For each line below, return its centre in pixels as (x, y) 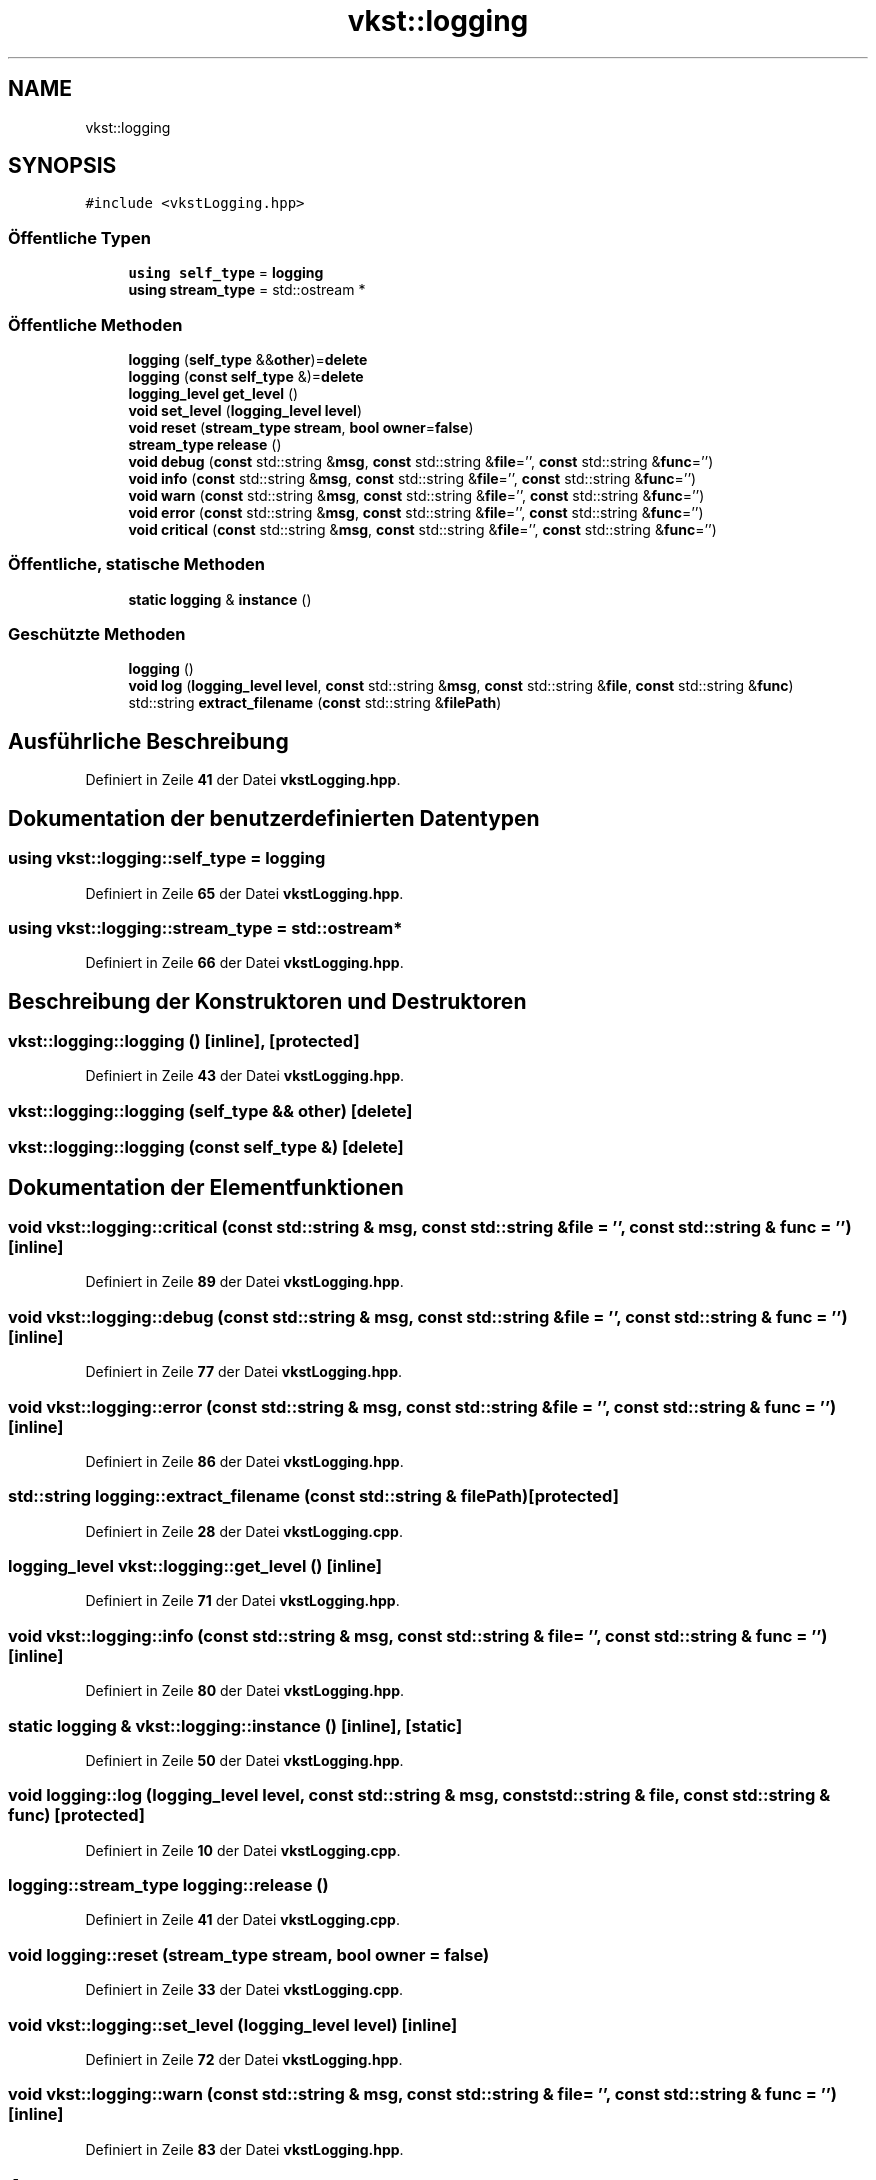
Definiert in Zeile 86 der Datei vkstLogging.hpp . (244, 1461)
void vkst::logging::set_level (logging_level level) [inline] (233, 2024)
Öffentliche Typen (79, 237)
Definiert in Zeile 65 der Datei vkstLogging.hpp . (244, 893)
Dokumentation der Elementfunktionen (206, 1187)
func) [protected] (76, 1815)
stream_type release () (205, 444)
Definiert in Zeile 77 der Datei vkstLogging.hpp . (244, 1372)
